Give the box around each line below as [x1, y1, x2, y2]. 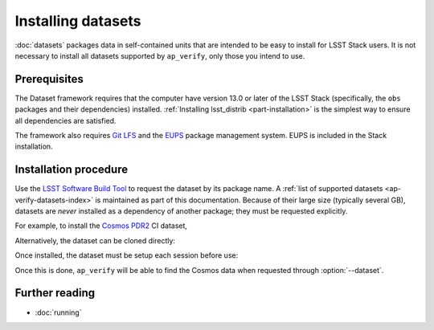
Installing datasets [14, 12, 141, 30]
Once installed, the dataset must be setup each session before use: [14, 251, 239, 260]
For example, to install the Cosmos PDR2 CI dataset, [14, 221, 188, 230]
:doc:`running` [35, 308, 82, 317]
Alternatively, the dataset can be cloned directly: [14, 235, 176, 245]
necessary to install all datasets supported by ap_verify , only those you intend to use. [14, 51, 305, 60]
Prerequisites [14, 72, 84, 86]
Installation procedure [14, 163, 129, 177]
